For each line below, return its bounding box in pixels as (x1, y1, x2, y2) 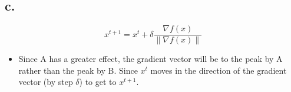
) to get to (79, 75, 117, 88)
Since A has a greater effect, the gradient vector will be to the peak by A (18, 52, 283, 65)
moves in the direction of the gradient (150, 64, 287, 76)
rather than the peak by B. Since (18, 64, 138, 76)
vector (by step (18, 75, 73, 88)
